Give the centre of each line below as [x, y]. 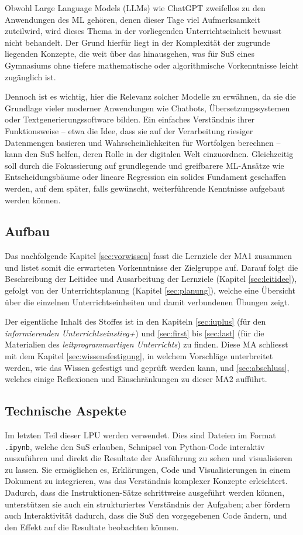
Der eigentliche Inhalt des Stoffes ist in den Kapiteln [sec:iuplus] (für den [135, 321]
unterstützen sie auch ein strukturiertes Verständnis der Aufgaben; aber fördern [148, 504]
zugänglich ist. [30, 76]
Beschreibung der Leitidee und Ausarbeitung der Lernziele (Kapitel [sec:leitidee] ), [151, 279]
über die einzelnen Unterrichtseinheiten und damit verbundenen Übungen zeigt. [147, 301]
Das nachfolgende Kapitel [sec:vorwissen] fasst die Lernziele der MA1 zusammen [149, 256]
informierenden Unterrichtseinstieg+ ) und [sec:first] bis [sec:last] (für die [135, 333]
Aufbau [27, 231]
